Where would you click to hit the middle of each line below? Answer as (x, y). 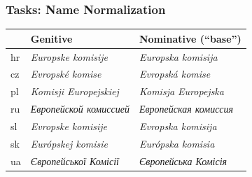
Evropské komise (66, 74)
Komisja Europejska (181, 91)
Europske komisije (69, 56)
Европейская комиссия (186, 109)
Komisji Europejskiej (75, 91)
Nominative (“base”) (190, 38)
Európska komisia (177, 143)
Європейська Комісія (183, 161)
